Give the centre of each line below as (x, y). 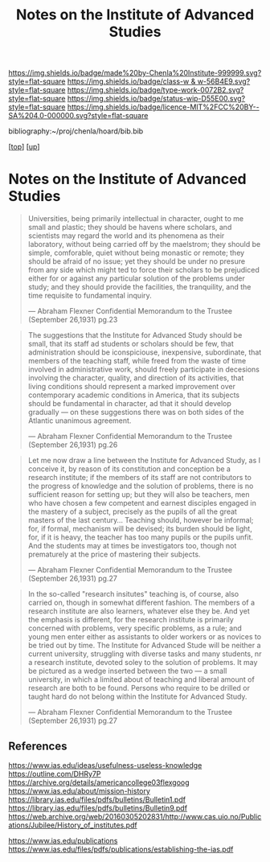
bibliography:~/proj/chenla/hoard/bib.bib (76, 131)
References (38, 746)
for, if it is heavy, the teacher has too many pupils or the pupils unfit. (140, 537)
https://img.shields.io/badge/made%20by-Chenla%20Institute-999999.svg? (135, 73)
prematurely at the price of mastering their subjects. (114, 554)
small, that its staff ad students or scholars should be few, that (131, 344)
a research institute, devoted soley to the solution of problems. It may (143, 663)
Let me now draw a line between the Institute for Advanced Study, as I (144, 461)
